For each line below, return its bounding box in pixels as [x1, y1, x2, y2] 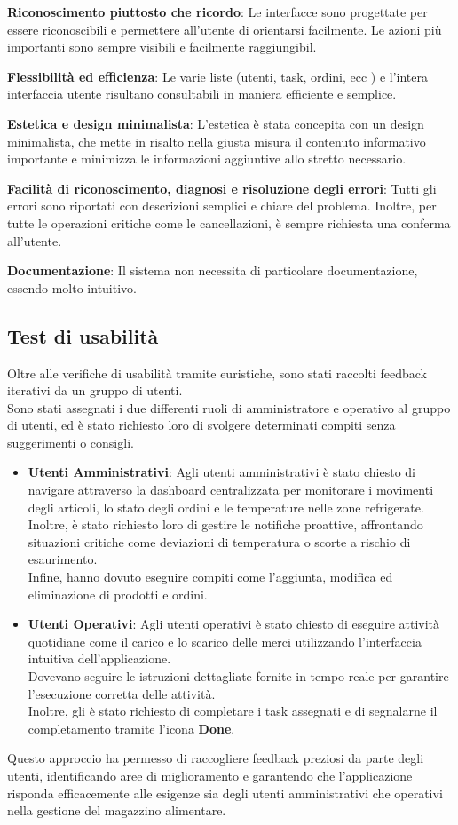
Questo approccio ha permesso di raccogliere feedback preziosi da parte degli [7, 749, 424, 767]
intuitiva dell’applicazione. [28, 649, 171, 668]
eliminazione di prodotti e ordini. [28, 584, 208, 603]
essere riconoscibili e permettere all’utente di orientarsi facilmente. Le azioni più [7, 20, 442, 38]
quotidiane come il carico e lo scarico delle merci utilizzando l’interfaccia [28, 631, 422, 650]
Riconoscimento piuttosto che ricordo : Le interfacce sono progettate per [7, 3, 428, 20]
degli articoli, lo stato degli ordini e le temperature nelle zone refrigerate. [28, 497, 424, 516]
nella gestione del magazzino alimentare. [7, 801, 226, 820]
